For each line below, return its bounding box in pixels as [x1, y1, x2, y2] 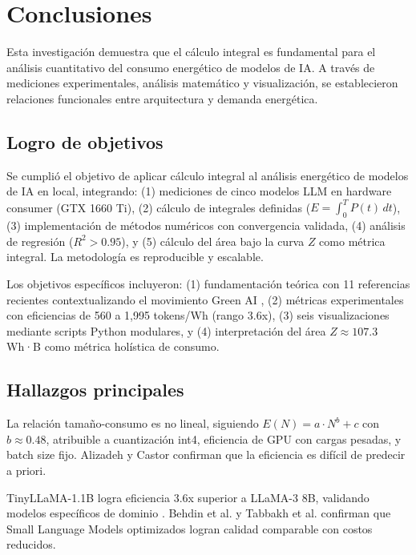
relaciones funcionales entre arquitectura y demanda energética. [6, 90, 318, 107]
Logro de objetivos [6, 129, 164, 154]
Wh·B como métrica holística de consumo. [6, 338, 220, 355]
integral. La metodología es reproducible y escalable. [6, 248, 264, 265]
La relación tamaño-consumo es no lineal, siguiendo [6, 415, 259, 432]
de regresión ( [6, 232, 74, 249]
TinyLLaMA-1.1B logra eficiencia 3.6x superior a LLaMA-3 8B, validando [6, 489, 370, 505]
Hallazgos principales [6, 377, 184, 402]
